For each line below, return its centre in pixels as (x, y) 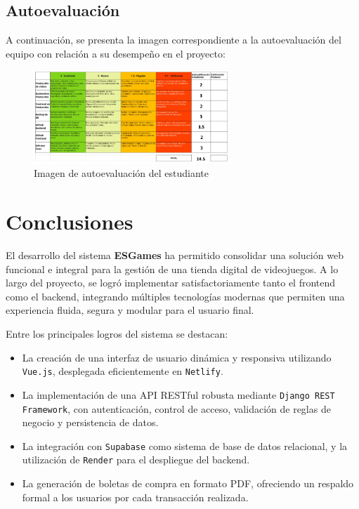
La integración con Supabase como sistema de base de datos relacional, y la (185, 445)
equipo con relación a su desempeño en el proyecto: (116, 53)
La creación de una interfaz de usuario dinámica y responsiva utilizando (177, 357)
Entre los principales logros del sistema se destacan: (117, 334)
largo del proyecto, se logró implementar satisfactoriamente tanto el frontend (171, 283)
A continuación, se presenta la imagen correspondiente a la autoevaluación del (174, 40)
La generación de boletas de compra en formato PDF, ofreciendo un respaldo (188, 483)
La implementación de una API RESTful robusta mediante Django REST (178, 394)
